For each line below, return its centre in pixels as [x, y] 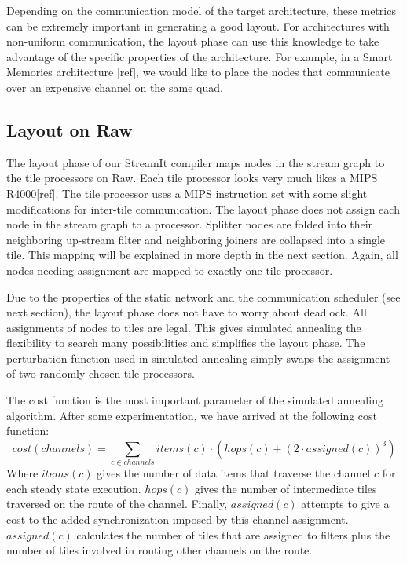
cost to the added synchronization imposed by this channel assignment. [178, 519]
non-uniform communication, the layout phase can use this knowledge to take [193, 41]
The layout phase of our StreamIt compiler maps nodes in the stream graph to [196, 162]
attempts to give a [345, 504]
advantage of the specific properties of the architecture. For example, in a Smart [200, 56]
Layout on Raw [70, 129]
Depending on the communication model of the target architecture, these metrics [201, 10]
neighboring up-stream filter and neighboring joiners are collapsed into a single [196, 239]
